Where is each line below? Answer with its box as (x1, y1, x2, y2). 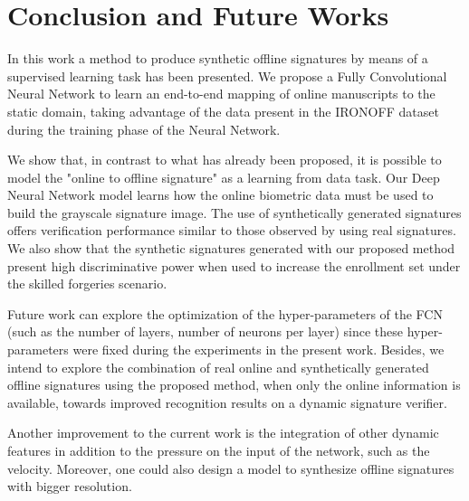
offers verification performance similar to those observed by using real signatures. (7, 221, 456, 240)
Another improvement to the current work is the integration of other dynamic (7, 423, 439, 442)
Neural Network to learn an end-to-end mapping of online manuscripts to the (7, 84, 435, 103)
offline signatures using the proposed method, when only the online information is (7, 375, 461, 394)
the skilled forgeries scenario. (7, 274, 167, 293)
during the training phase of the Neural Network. (7, 119, 281, 138)
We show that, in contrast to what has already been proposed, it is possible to (7, 150, 442, 169)
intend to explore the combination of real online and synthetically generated (7, 357, 429, 376)
